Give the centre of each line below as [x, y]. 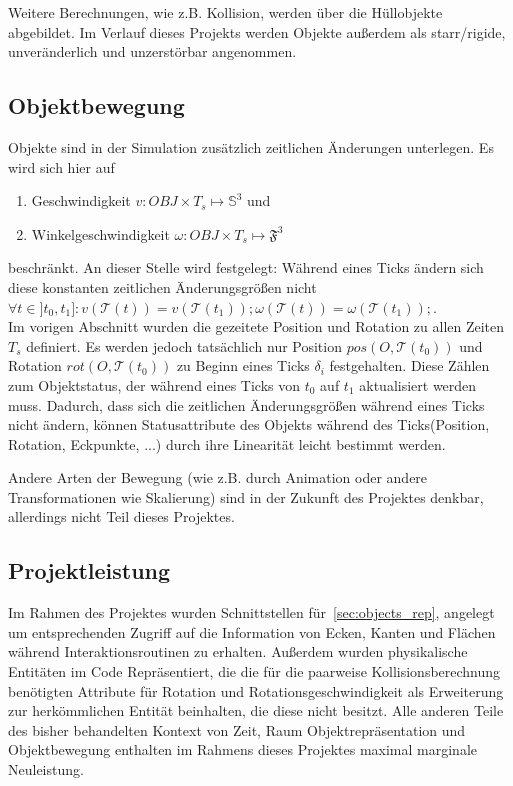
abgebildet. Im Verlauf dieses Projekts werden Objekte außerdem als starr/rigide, [257, 31]
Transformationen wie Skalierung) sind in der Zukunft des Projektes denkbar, [246, 496]
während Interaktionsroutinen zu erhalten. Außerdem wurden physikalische [238, 651]
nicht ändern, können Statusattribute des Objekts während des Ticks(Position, [249, 424]
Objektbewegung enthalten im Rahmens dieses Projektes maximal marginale [242, 749]
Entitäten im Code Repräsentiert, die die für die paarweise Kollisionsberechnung [254, 671]
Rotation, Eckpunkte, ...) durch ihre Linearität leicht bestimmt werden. [227, 443]
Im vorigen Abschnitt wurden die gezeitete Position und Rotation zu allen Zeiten [256, 326]
